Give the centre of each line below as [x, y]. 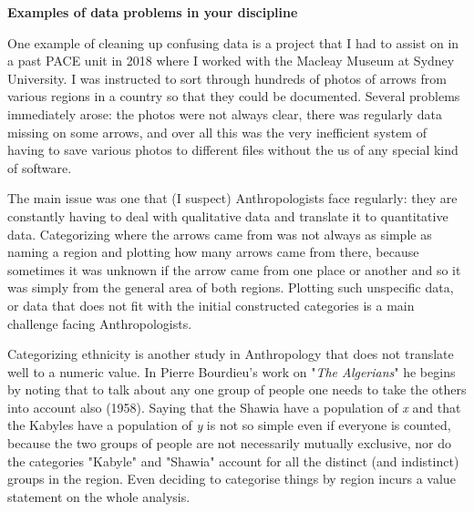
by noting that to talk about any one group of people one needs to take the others [237, 389]
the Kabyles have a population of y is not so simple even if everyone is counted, [229, 425]
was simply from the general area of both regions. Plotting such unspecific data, [231, 287]
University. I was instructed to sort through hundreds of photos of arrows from [227, 78]
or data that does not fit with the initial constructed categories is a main [211, 305]
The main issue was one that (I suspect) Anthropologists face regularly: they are [232, 198]
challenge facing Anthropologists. [100, 323]
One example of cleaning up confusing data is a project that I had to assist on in [233, 42]
